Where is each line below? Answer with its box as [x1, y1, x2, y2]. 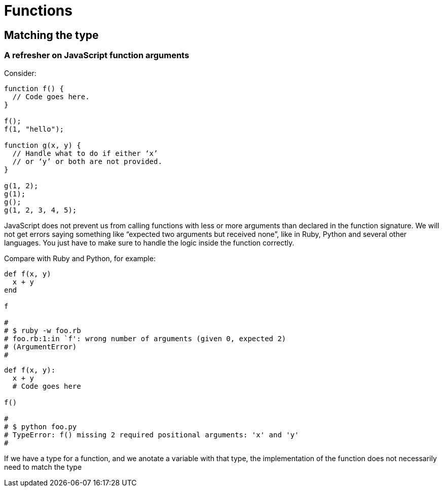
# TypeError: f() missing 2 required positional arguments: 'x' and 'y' [4, 430, 299, 439]
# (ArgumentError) [4, 342, 77, 351]
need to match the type [4, 462, 82, 471]
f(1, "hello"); [4, 125, 64, 133]
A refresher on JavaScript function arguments [4, 50, 190, 61]
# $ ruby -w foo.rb [4, 326, 81, 335]
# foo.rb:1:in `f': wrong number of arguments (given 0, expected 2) [4, 334, 286, 343]
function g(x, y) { [4, 141, 81, 149]
